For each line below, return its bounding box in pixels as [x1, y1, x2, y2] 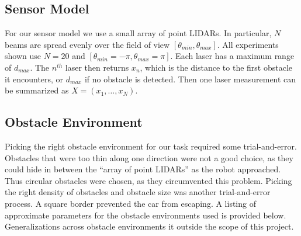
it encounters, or [5, 72, 64, 85]
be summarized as [5, 84, 69, 96]
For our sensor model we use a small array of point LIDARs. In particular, [5, 27, 272, 39]
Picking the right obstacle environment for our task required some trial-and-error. [5, 140, 297, 152]
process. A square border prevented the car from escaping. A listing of [5, 197, 256, 209]
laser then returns [65, 61, 129, 73]
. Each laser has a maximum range [170, 50, 295, 62]
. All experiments [217, 38, 279, 50]
